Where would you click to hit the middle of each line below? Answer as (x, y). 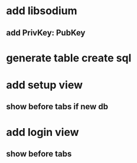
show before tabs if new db (57, 107)
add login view (43, 132)
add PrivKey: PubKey (46, 33)
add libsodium (42, 11)
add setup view (44, 85)
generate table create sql (69, 58)
